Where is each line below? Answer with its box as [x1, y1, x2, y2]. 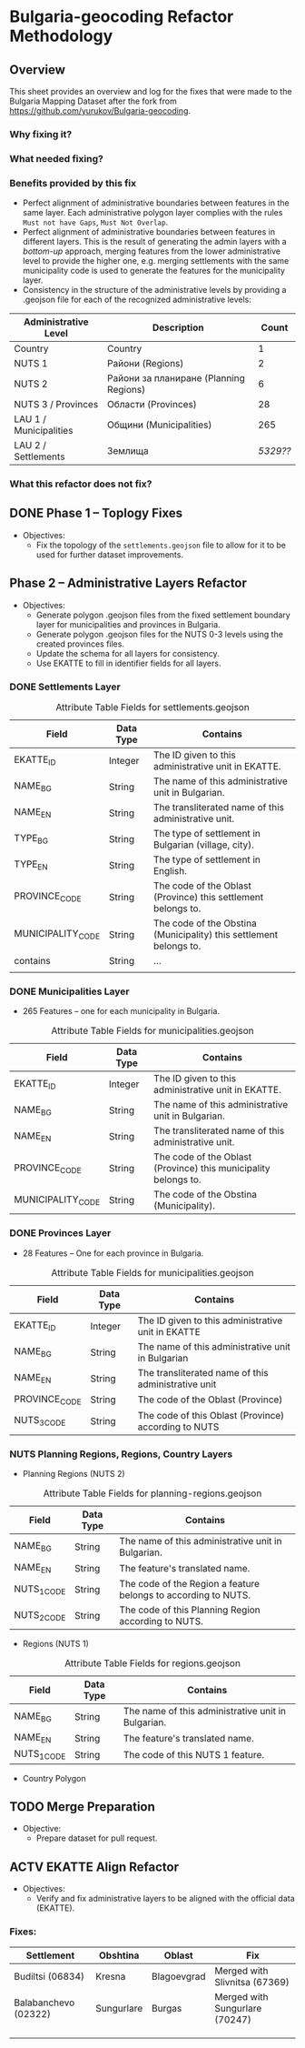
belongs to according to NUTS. [119, 1589, 251, 1601]
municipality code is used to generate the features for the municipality [22, 266, 286, 276]
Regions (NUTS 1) [22, 1639, 89, 1650]
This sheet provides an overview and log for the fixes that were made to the [9, 86, 292, 96]
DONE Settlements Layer [9, 680, 121, 693]
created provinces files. [35, 638, 125, 649]
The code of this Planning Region [119, 1603, 261, 1616]
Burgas [151, 2002, 182, 2014]
